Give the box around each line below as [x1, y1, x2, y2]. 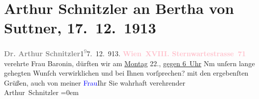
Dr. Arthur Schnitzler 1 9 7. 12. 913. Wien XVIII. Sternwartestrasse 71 [4, 47, 246, 58]
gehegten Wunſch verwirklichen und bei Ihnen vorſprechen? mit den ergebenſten [4, 68, 249, 78]
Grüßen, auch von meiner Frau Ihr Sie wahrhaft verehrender [4, 77, 185, 88]
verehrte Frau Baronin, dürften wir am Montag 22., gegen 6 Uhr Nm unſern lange [4, 58, 255, 68]
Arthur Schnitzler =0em [4, 87, 79, 98]
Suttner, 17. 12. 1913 [4, 17, 156, 38]
